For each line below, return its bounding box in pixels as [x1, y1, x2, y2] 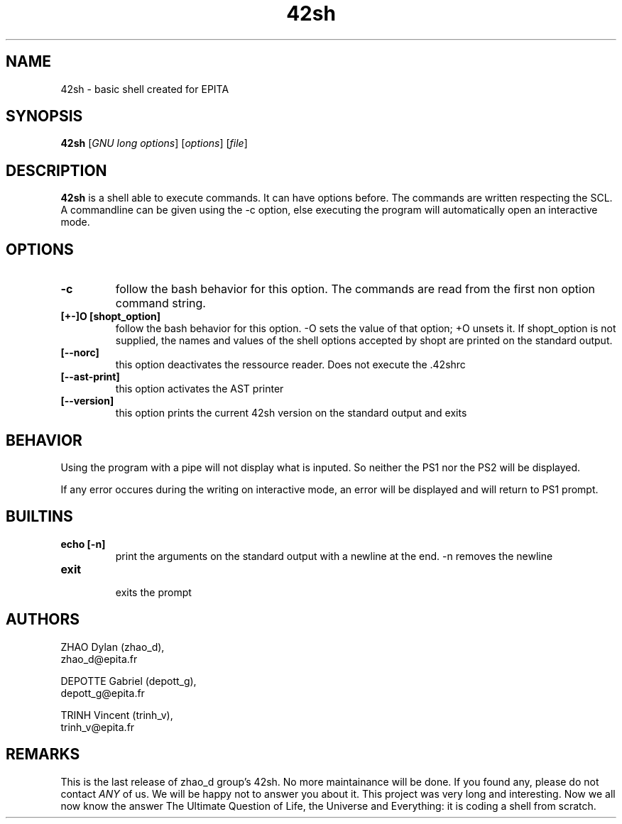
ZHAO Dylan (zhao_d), [60, 640, 165, 653]
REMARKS [6, 745, 80, 764]
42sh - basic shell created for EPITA [60, 82, 229, 95]
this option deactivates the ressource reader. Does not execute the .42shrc [115, 358, 466, 371]
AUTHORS [6, 610, 80, 629]
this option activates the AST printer [115, 383, 284, 395]
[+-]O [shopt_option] [60, 310, 161, 323]
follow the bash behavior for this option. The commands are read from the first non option [115, 282, 595, 297]
